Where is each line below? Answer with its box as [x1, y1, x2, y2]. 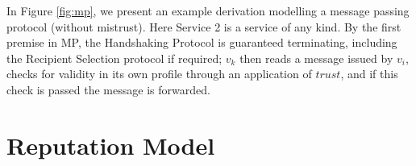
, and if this [340, 65, 398, 82]
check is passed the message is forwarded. [6, 81, 210, 98]
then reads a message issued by [239, 49, 393, 66]
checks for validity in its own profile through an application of [6, 65, 312, 82]
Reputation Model [6, 128, 215, 161]
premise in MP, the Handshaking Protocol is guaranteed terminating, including [6, 34, 397, 51]
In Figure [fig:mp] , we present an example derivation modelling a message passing [6, 2, 410, 19]
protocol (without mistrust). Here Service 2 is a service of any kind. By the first [6, 18, 401, 35]
